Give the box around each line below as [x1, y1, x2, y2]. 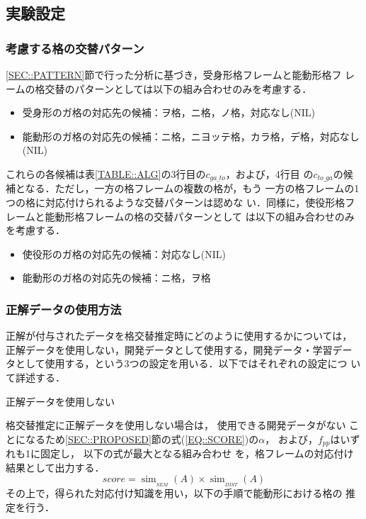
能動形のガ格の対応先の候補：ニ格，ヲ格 [22, 270, 211, 285]
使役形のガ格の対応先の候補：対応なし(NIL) [22, 246, 226, 261]
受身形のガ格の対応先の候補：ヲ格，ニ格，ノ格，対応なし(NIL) [22, 105, 315, 120]
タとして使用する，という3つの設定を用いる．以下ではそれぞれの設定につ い [6, 356, 361, 371]
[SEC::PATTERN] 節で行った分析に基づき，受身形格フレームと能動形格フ [6, 67, 342, 82]
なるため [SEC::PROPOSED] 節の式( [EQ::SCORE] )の [25, 431, 259, 446]
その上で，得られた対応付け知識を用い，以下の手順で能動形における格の [6, 486, 343, 501]
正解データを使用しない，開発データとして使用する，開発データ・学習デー [6, 342, 353, 357]
